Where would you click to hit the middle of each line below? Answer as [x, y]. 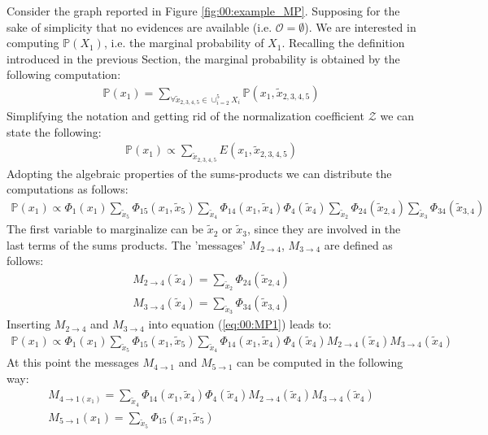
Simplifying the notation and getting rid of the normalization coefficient [185, 116]
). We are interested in [360, 26]
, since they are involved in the [324, 229]
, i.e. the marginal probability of [184, 43]
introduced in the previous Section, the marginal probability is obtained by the [203, 58]
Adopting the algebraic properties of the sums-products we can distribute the [199, 173]
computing [33, 43]
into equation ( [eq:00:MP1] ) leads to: [240, 324]
